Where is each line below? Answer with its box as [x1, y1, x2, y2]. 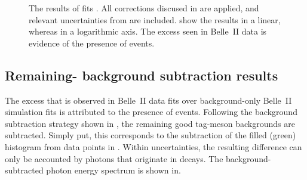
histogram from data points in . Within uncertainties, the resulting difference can [5, 140, 302, 153]
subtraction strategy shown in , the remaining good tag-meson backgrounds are [5, 117, 295, 129]
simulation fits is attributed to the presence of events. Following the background [5, 105, 297, 118]
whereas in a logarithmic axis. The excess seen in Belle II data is [29, 25, 267, 38]
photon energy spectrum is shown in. [46, 164, 181, 176]
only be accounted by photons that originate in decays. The [5, 152, 223, 165]
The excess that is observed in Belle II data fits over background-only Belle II [5, 94, 292, 106]
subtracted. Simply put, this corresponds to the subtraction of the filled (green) [5, 129, 296, 141]
